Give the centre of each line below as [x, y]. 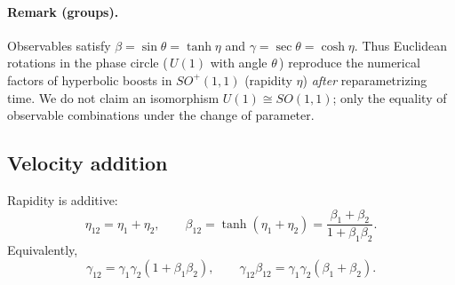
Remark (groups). [63, 11]
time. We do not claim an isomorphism [113, 97]
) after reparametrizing [365, 79]
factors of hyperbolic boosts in [90, 79]
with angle [239, 63]
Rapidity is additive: [63, 199]
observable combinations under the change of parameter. [161, 115]
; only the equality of [390, 97]
